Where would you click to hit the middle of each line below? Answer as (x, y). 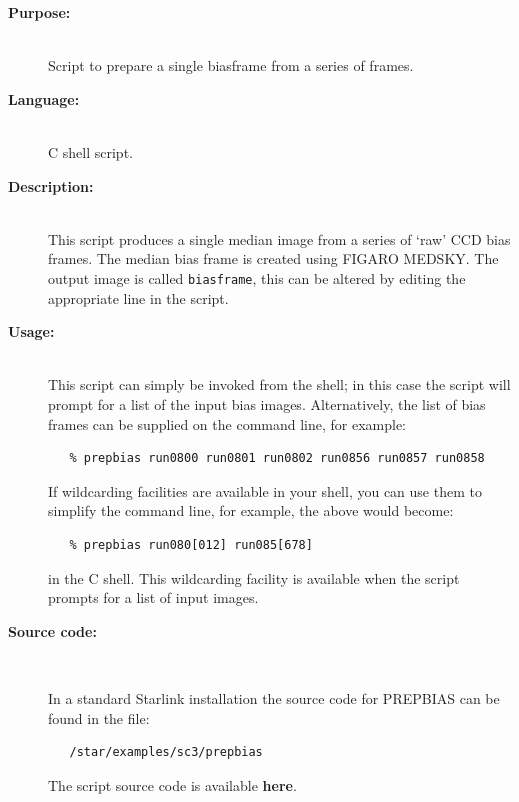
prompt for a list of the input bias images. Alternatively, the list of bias (267, 403)
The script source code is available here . (172, 784)
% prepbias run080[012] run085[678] (191, 544)
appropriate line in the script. (138, 297)
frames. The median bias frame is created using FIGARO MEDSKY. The (273, 258)
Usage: (31, 331)
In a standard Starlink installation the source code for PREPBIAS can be (274, 697)
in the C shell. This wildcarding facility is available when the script (254, 577)
